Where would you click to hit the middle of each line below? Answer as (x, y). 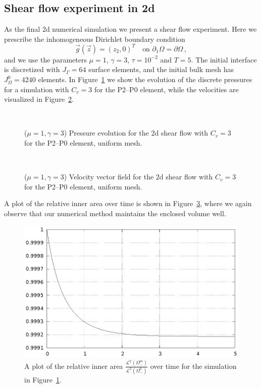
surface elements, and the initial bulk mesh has (161, 69)
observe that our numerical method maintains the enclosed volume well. (115, 213)
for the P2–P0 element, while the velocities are (167, 89)
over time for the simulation (193, 366)
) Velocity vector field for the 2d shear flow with (138, 177)
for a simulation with (37, 89)
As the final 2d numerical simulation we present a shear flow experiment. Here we (130, 29)
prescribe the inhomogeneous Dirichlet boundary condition (95, 39)
